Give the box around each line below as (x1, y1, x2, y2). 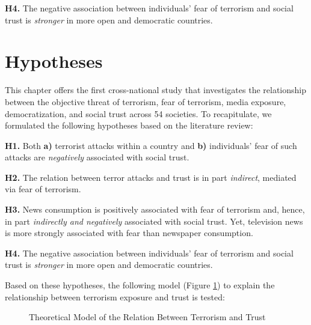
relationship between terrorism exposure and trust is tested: (5, 290, 225, 303)
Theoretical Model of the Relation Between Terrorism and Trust (29, 311, 266, 323)
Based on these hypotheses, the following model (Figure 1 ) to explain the (5, 279, 275, 291)
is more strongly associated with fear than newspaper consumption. (5, 226, 253, 239)
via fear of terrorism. (5, 183, 81, 195)
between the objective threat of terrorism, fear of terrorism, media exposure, (5, 95, 286, 108)
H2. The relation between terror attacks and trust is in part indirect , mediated (5, 171, 297, 183)
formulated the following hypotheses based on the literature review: (5, 119, 253, 132)
